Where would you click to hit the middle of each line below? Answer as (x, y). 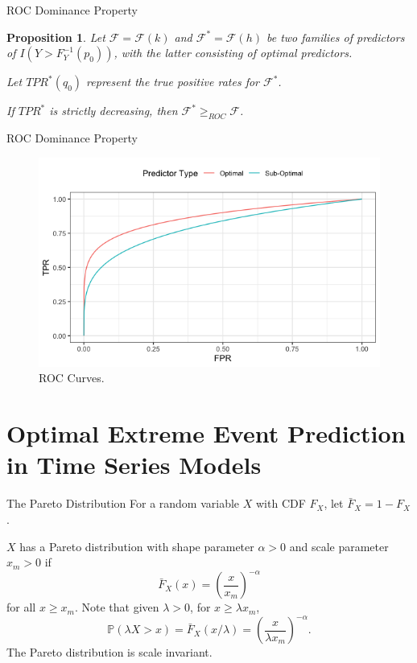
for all (21, 607)
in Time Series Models (134, 465)
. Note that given (117, 607)
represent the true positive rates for (173, 82)
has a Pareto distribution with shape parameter (137, 546)
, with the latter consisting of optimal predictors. (233, 53)
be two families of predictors (335, 37)
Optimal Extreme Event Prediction (206, 433)
